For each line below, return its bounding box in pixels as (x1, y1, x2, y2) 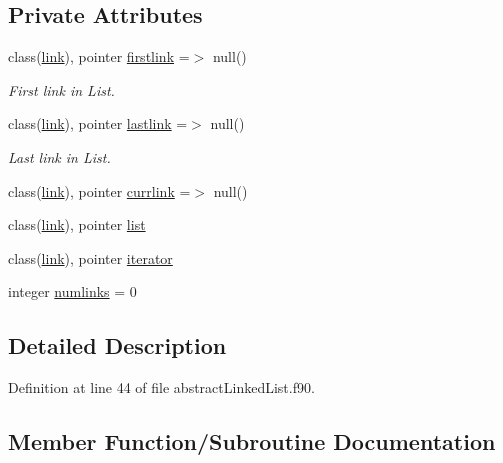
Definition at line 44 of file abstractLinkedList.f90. (8, 377, 315, 398)
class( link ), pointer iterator (8, 247, 173, 268)
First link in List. (8, 79, 115, 100)
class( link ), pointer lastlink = (8, 113, 188, 134)
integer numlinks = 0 (8, 281, 137, 302)
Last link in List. (8, 146, 111, 167)
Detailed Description (8, 330, 227, 361)
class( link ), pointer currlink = (8, 180, 191, 201)
